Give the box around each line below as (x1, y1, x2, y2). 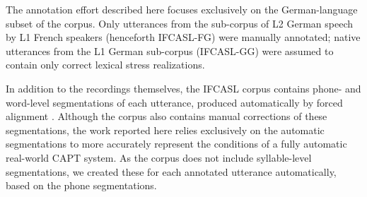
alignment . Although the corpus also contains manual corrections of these (6, 109, 327, 124)
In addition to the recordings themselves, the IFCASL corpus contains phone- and (6, 80, 361, 95)
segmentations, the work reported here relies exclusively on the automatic (6, 122, 325, 137)
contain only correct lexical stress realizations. (6, 57, 205, 72)
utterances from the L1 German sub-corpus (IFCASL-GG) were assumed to (6, 43, 334, 58)
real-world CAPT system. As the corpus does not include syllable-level (6, 150, 312, 165)
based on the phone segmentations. (6, 178, 157, 193)
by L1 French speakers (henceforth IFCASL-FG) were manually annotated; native (6, 30, 361, 44)
